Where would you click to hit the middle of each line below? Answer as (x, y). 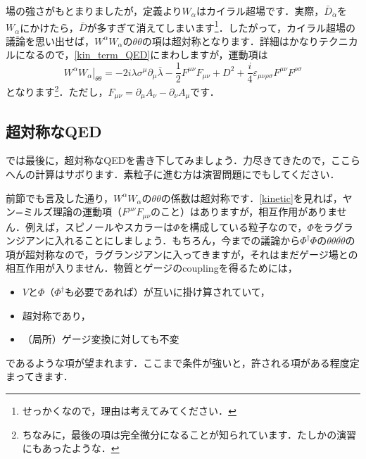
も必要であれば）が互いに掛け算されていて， (167, 292)
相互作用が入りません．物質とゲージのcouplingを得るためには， (152, 268)
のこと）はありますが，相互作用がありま (244, 212)
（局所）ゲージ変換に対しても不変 (101, 339)
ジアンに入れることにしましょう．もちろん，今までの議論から (158, 240)
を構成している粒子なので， (244, 226)
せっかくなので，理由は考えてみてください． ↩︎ (129, 410)
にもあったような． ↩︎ (71, 448)
